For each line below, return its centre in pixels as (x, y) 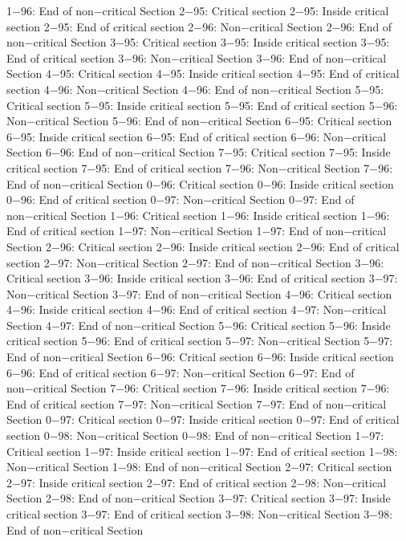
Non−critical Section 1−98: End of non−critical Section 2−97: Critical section (199, 467)
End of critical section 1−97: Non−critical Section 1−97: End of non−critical (197, 231)
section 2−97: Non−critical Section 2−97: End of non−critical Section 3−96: (195, 262)
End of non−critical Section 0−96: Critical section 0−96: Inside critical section (200, 183)
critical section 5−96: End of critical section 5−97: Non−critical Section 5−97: (200, 341)
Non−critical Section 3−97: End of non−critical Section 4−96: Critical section (199, 293)
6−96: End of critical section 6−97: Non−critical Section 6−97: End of (181, 372)
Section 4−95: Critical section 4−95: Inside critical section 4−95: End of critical (203, 73)
